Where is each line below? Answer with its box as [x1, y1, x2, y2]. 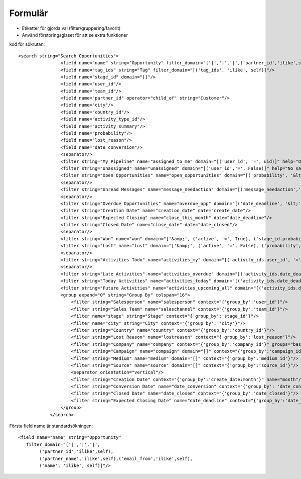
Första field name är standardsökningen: [9, 423, 93, 429]
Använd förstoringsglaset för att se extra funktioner [22, 32, 128, 38]
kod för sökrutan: [9, 41, 45, 47]
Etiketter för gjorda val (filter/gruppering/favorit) [22, 25, 121, 31]
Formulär [9, 8, 48, 19]
